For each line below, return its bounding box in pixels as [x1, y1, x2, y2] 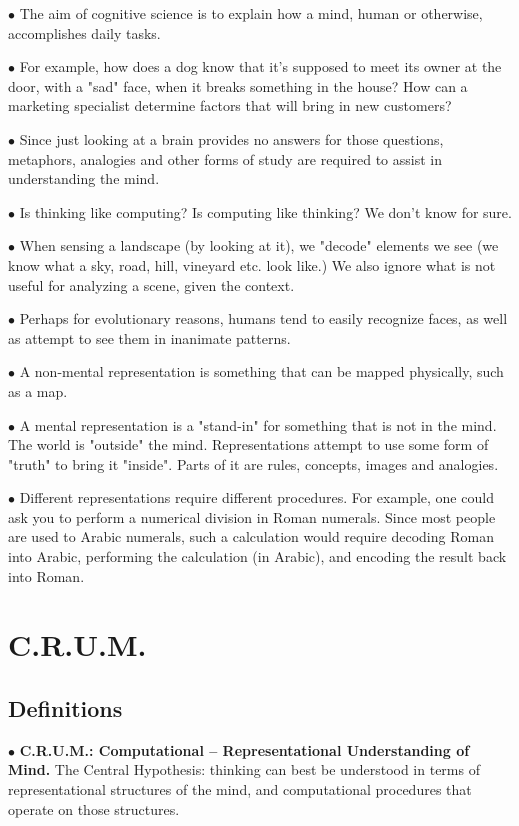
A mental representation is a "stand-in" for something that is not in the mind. [19, 414, 497, 435]
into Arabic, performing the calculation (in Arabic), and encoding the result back [8, 546, 507, 567]
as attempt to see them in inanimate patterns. [8, 327, 291, 348]
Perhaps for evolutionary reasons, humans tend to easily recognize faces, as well [19, 308, 508, 329]
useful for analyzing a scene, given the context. [8, 274, 295, 295]
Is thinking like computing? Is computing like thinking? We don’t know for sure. [19, 201, 512, 222]
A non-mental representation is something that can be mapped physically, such [19, 361, 504, 382]
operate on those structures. [8, 798, 180, 819]
